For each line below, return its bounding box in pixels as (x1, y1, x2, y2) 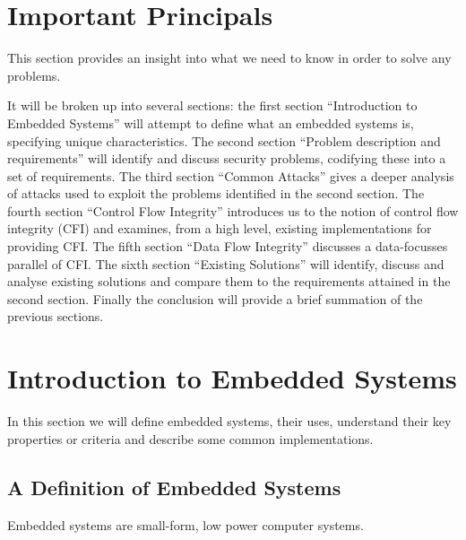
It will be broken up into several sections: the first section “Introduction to (7, 96, 418, 115)
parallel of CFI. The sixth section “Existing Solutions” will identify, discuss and (7, 254, 444, 273)
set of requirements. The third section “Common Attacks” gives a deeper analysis (7, 166, 454, 185)
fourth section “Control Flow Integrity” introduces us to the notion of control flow (7, 201, 459, 220)
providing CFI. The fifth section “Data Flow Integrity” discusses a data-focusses (7, 237, 448, 256)
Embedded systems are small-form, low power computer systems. (7, 515, 364, 534)
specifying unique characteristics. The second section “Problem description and (7, 131, 441, 150)
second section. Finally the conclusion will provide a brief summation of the (7, 289, 423, 308)
